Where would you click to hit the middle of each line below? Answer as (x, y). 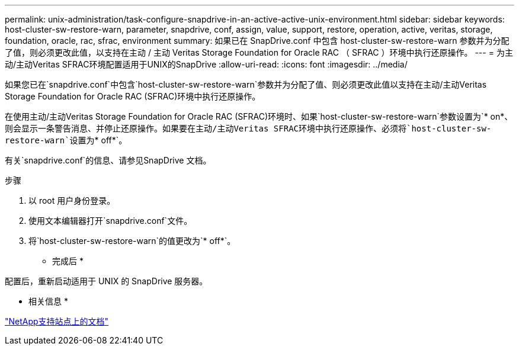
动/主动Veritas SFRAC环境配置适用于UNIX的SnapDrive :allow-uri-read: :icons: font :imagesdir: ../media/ (206, 64)
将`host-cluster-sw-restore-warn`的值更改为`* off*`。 (132, 241)
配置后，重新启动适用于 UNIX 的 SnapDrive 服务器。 (106, 281)
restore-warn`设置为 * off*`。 (66, 140)
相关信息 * (48, 301)
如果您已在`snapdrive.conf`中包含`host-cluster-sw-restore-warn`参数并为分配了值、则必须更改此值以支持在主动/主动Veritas (246, 84)
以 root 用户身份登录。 (72, 200)
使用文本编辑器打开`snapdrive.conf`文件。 (110, 221)
